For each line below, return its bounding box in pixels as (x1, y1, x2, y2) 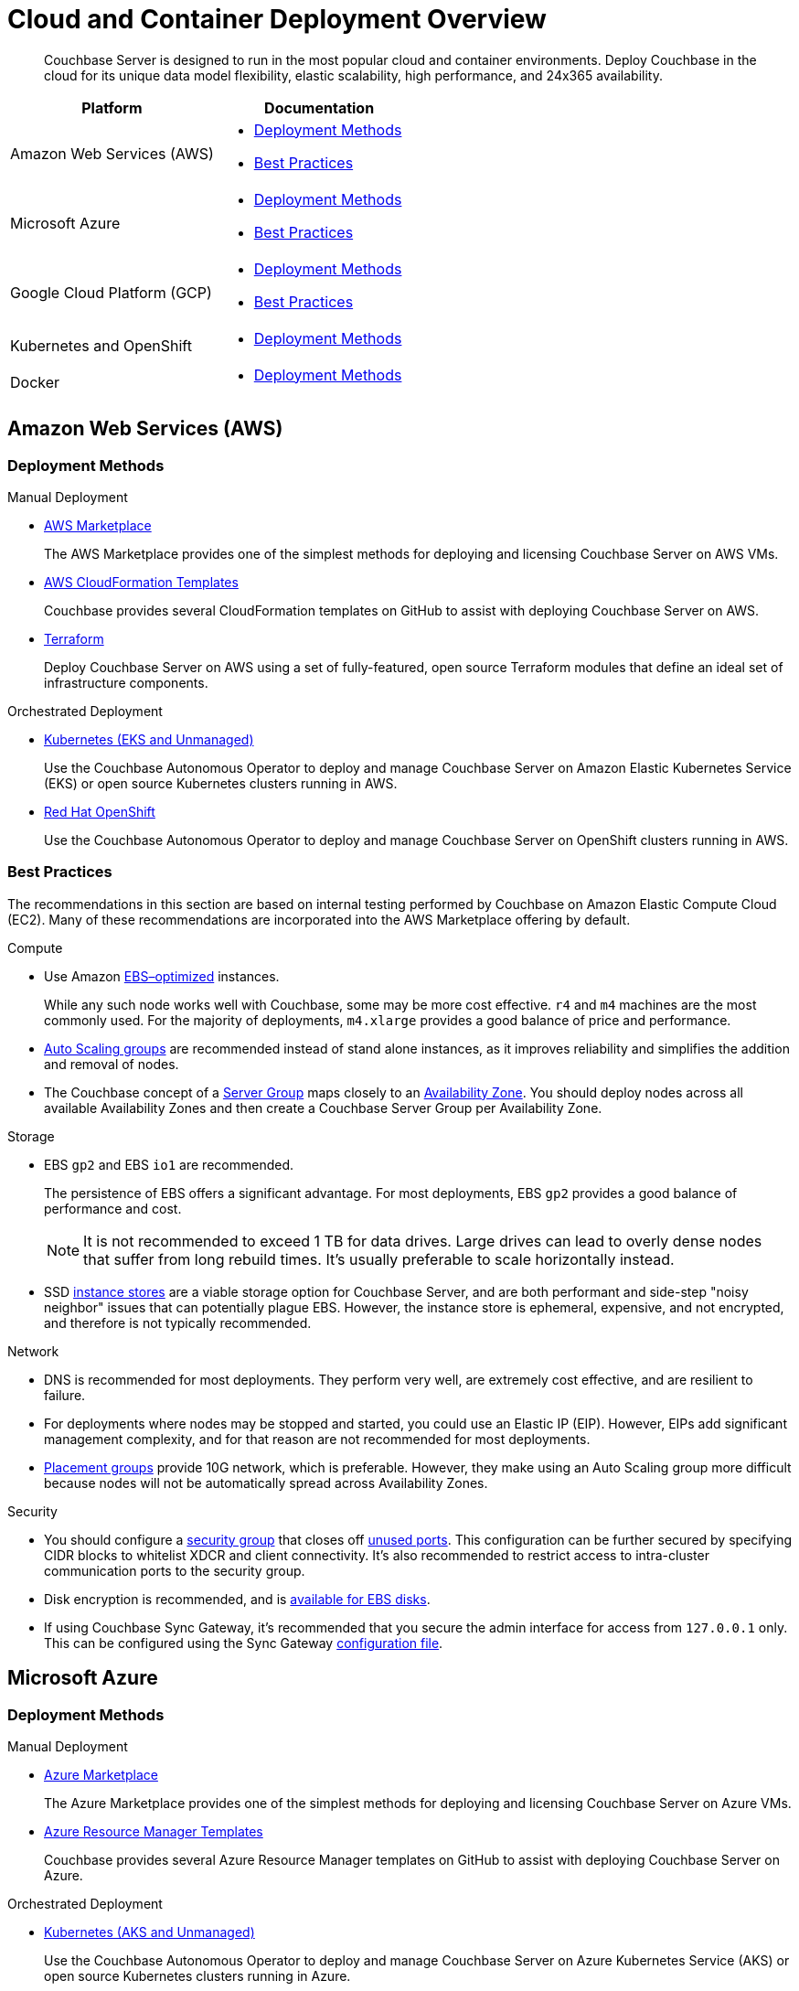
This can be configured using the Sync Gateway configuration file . (44, 1634, 443, 1651)
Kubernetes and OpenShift (10, 336, 192, 355)
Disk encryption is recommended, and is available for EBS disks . (44, 1590, 431, 1607)
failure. (44, 1386, 86, 1403)
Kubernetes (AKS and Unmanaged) (44, 1923, 255, 1940)
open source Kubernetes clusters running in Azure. (44, 1967, 351, 1984)
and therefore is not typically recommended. (44, 1314, 312, 1331)
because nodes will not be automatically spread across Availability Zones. (44, 1474, 488, 1491)
